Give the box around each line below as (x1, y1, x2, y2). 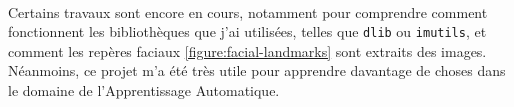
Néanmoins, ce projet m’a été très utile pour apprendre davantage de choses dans (8, 60, 506, 81)
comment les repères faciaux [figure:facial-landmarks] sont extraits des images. (8, 40, 487, 61)
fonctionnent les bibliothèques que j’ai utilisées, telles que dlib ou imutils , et (8, 21, 487, 42)
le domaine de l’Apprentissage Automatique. (8, 80, 280, 101)
